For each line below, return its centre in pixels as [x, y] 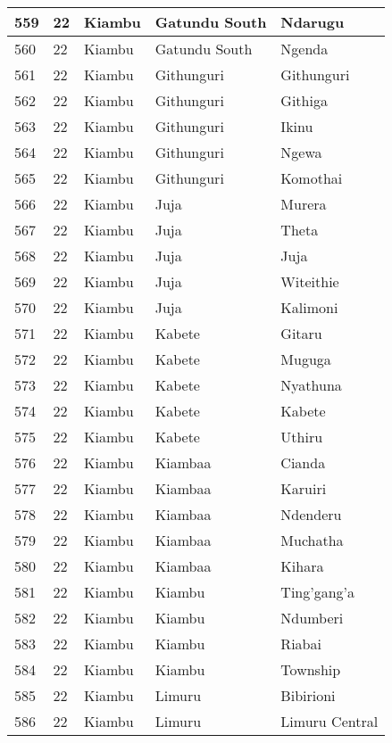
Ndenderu [311, 514]
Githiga [304, 100]
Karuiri [304, 488]
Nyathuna [311, 385]
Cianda [303, 462]
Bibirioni [308, 695]
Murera [304, 204]
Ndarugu [313, 22]
